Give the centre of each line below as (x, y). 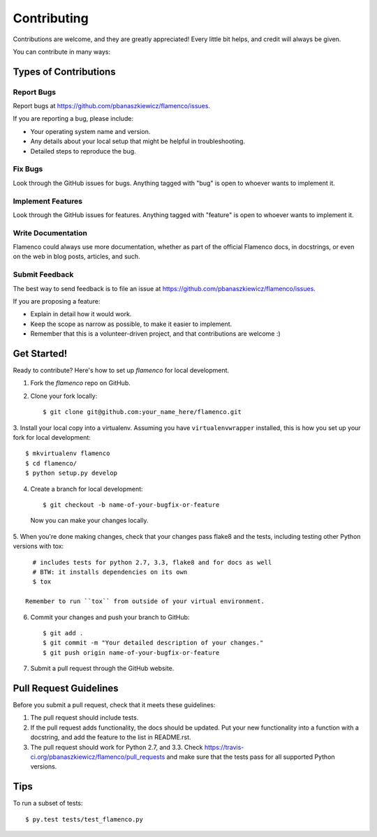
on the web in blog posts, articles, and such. (76, 257)
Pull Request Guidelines (66, 688)
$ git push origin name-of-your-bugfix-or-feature (131, 652)
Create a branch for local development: (87, 489)
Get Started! (40, 354)
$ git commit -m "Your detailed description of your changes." (153, 643)
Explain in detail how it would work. (81, 314)
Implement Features (48, 201)
